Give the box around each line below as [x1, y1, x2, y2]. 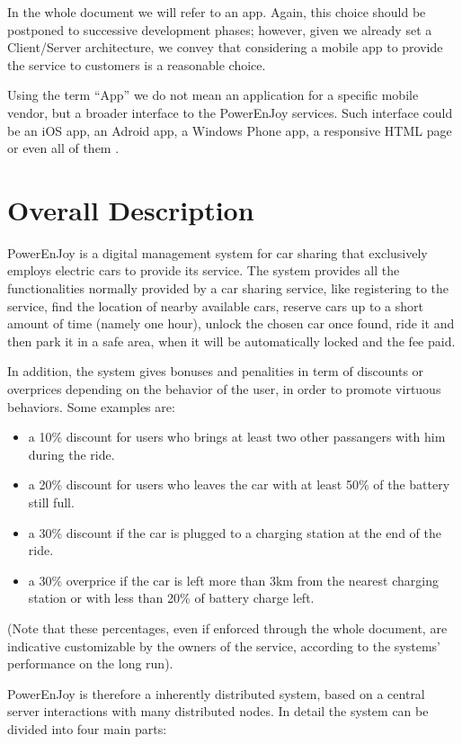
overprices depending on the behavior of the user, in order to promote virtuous [7, 380, 441, 399]
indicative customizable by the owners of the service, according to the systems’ [7, 636, 440, 655]
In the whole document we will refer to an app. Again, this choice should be [7, 3, 426, 21]
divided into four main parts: [7, 719, 167, 738]
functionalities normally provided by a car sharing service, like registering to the [7, 279, 449, 298]
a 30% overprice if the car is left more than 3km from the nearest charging [28, 570, 439, 589]
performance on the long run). [7, 654, 173, 673]
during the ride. [28, 444, 115, 463]
